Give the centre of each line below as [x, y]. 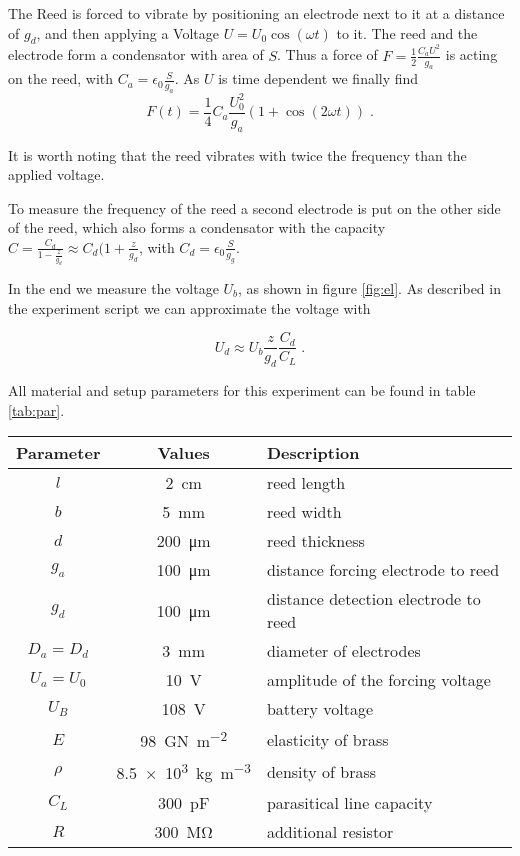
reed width [304, 512]
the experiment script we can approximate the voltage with [189, 307]
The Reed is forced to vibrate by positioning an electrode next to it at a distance [256, 13]
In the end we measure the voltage [113, 287]
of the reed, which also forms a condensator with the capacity [197, 227]
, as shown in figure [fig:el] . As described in [369, 287]
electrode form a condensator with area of [136, 54]
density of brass [321, 772]
